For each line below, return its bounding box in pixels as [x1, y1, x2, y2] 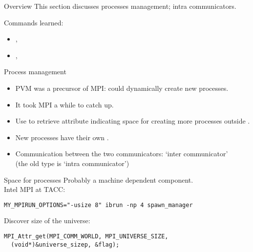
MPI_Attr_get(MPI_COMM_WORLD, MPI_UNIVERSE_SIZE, [4, 232, 169, 240]
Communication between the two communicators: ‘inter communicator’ [15, 148, 228, 159]
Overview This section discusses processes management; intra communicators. [4, 1, 236, 11]
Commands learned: [4, 17, 63, 27]
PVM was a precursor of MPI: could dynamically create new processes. [15, 83, 229, 93]
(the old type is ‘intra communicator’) [15, 158, 129, 168]
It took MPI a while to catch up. [15, 99, 114, 109]
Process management [4, 66, 66, 77]
